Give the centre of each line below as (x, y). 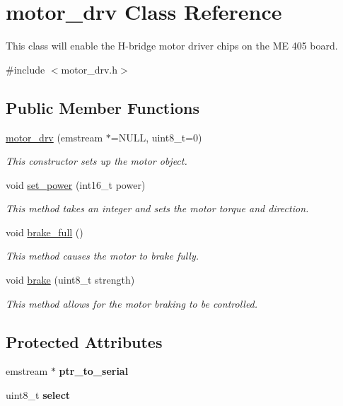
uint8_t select (38, 395)
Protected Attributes (84, 341)
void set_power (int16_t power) (76, 184)
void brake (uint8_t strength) (70, 280)
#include (25, 69)
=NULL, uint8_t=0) (156, 137)
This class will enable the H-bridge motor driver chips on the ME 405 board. (172, 46)
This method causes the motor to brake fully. (103, 256)
